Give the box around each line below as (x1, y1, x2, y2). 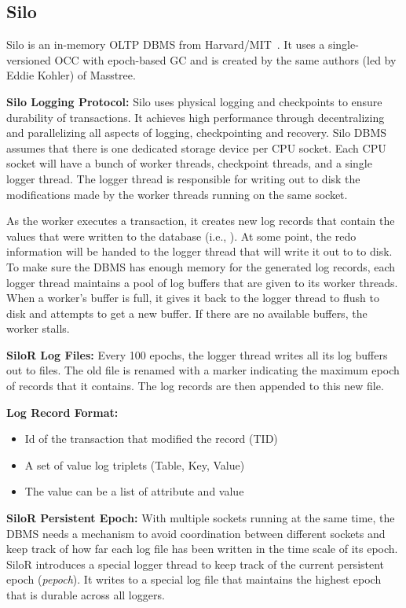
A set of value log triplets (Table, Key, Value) (24, 456, 245, 473)
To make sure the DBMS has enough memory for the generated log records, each (6, 258, 396, 275)
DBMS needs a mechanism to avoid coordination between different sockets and (6, 525, 386, 541)
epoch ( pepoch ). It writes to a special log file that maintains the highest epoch (6, 571, 382, 588)
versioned (6, 51, 51, 68)
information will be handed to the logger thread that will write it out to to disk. (6, 243, 393, 260)
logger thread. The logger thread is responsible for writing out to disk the (6, 170, 360, 186)
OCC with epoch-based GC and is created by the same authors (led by (54, 51, 397, 68)
